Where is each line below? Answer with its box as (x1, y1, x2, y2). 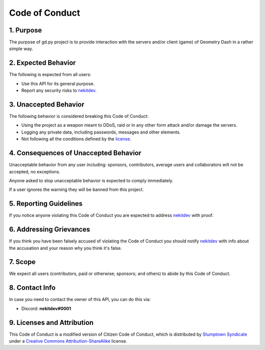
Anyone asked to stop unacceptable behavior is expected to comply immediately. (9, 177, 174, 184)
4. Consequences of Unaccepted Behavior (9, 149, 142, 157)
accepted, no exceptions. (9, 168, 61, 174)
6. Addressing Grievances (9, 225, 90, 234)
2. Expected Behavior (9, 59, 76, 67)
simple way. (9, 46, 33, 52)
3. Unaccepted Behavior (9, 100, 84, 108)
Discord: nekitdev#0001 (21, 305, 71, 311)
